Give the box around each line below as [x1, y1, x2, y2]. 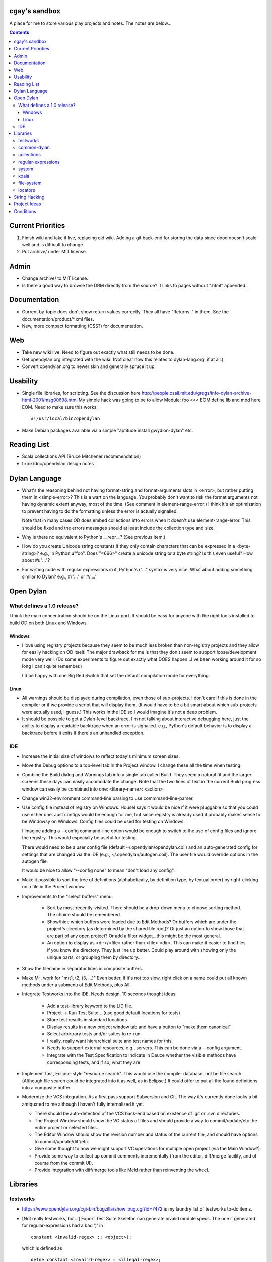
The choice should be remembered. [47, 912, 121, 918]
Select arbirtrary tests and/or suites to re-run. [47, 1031, 142, 1037]
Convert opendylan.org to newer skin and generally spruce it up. [22, 363, 156, 370]
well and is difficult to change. [22, 241, 84, 247]
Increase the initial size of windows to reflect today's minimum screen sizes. [22, 753, 180, 759]
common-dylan [18, 144, 50, 151]
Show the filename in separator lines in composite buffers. [22, 966, 143, 972]
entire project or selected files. [34, 1124, 98, 1130]
